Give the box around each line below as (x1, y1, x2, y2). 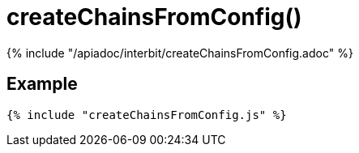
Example (6, 74, 78, 95)
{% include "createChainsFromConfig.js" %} (6, 108, 287, 121)
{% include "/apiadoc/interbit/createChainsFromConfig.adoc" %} (6, 45, 353, 60)
